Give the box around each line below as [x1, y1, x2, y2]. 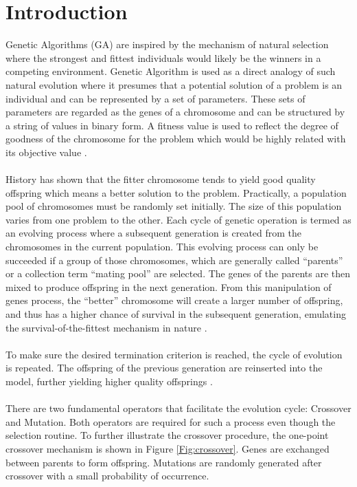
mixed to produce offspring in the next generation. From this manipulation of [5, 279, 332, 294]
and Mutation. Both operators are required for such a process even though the [5, 414, 336, 429]
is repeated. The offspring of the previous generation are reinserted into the [5, 360, 323, 375]
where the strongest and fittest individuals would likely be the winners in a [5, 50, 321, 65]
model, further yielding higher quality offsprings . [5, 374, 213, 388]
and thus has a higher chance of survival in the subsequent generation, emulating [5, 307, 346, 321]
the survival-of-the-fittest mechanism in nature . [5, 320, 207, 334]
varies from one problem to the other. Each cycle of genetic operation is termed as [5, 212, 352, 226]
